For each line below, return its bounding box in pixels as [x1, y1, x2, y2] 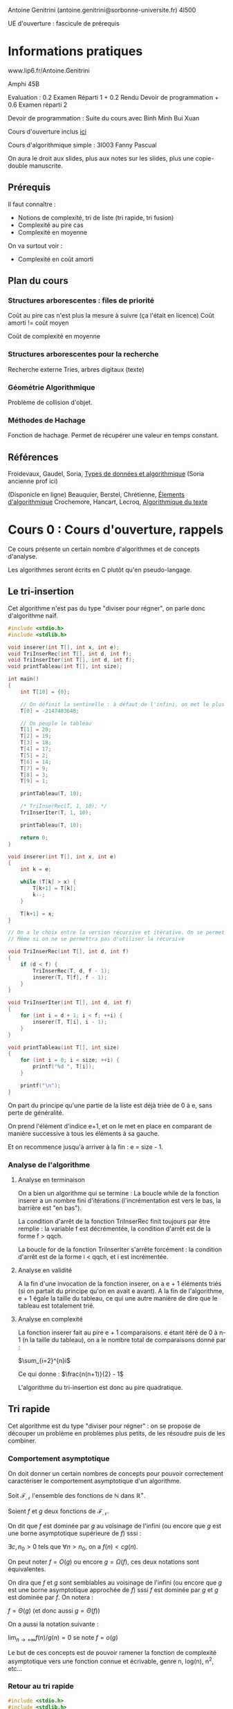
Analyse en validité [17, 1266, 72, 1274]
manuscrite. [29, 161, 63, 170]
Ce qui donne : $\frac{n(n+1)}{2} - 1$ [17, 1370, 124, 1378]
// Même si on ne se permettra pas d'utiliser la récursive [8, 936, 185, 943]
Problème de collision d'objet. [8, 398, 93, 407]
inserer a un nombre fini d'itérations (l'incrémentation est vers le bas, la [17, 1196, 221, 1204]
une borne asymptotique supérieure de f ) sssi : [8, 1529, 142, 1537]
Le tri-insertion [8, 586, 75, 597]
